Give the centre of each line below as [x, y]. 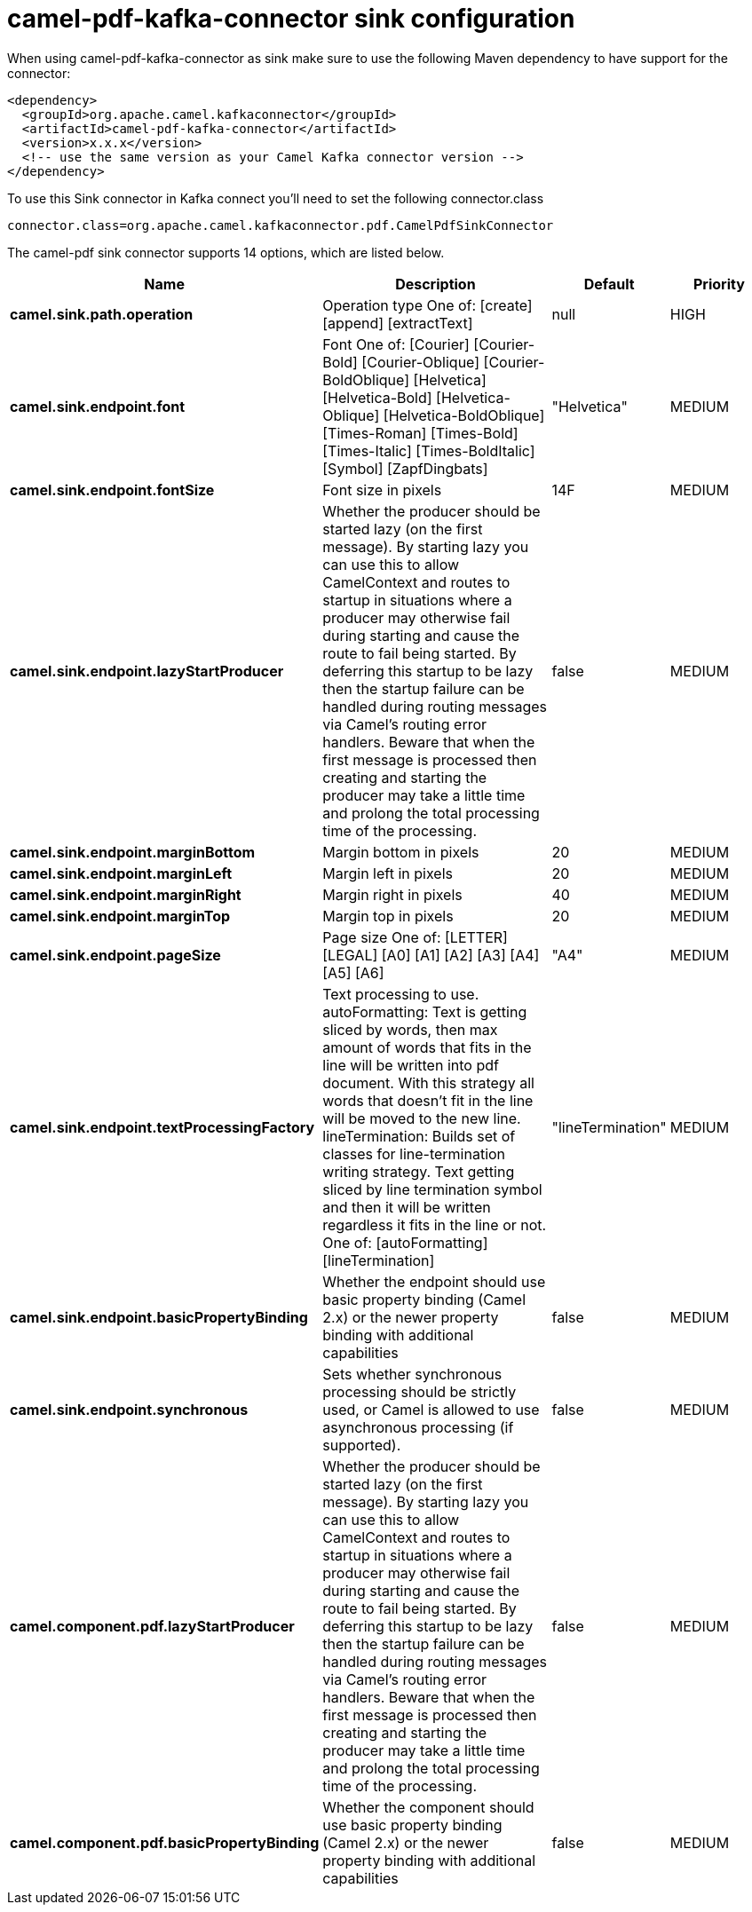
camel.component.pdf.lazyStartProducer [152, 1626]
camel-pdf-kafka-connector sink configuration [291, 19]
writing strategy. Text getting [419, 1171]
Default [609, 284]
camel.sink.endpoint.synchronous [129, 1409]
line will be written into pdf [411, 1065]
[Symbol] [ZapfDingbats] [405, 468]
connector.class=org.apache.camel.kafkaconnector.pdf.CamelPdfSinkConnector [281, 225]
